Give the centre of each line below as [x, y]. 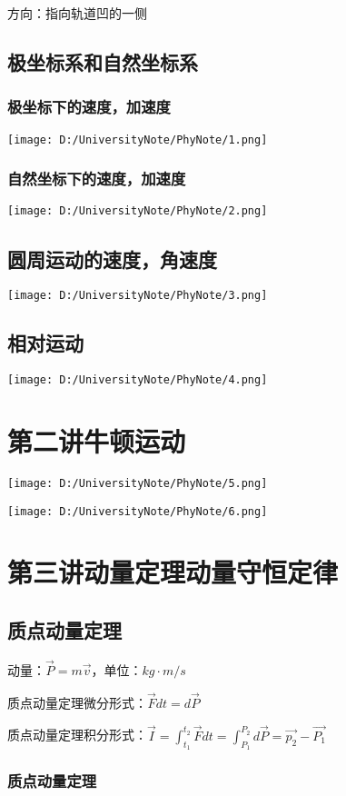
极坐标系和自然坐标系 [103, 61]
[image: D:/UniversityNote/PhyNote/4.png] [138, 380]
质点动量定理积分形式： [77, 735]
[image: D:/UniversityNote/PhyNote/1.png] [138, 139]
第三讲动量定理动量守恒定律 [173, 572]
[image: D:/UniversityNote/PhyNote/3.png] [138, 296]
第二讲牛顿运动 [97, 441]
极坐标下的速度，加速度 [89, 107]
